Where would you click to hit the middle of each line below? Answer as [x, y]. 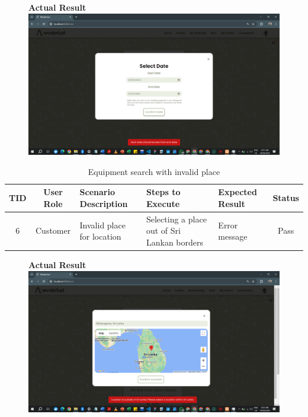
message [233, 236]
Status [286, 198]
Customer [53, 230]
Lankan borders [175, 242]
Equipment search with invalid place [154, 171]
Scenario [97, 192]
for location [100, 236]
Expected [238, 192]
